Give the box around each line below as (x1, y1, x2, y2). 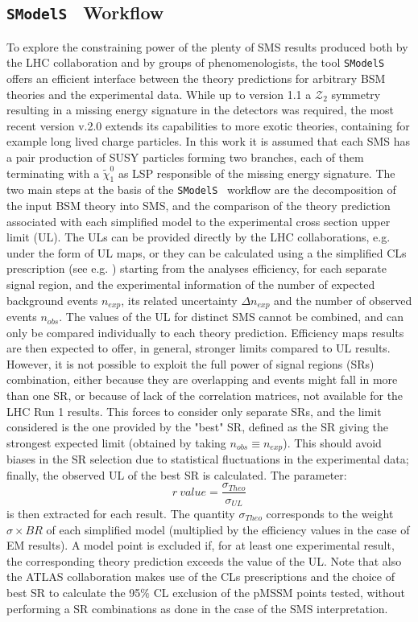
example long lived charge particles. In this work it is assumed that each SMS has (6, 133, 411, 150)
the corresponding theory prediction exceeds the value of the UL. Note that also (6, 552, 402, 569)
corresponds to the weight (266, 505, 394, 521)
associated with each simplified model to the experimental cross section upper (6, 212, 391, 229)
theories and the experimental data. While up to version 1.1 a (6, 85, 312, 102)
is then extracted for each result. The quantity (6, 505, 235, 521)
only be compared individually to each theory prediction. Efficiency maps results (6, 323, 404, 340)
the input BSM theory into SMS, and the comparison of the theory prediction (6, 197, 391, 214)
